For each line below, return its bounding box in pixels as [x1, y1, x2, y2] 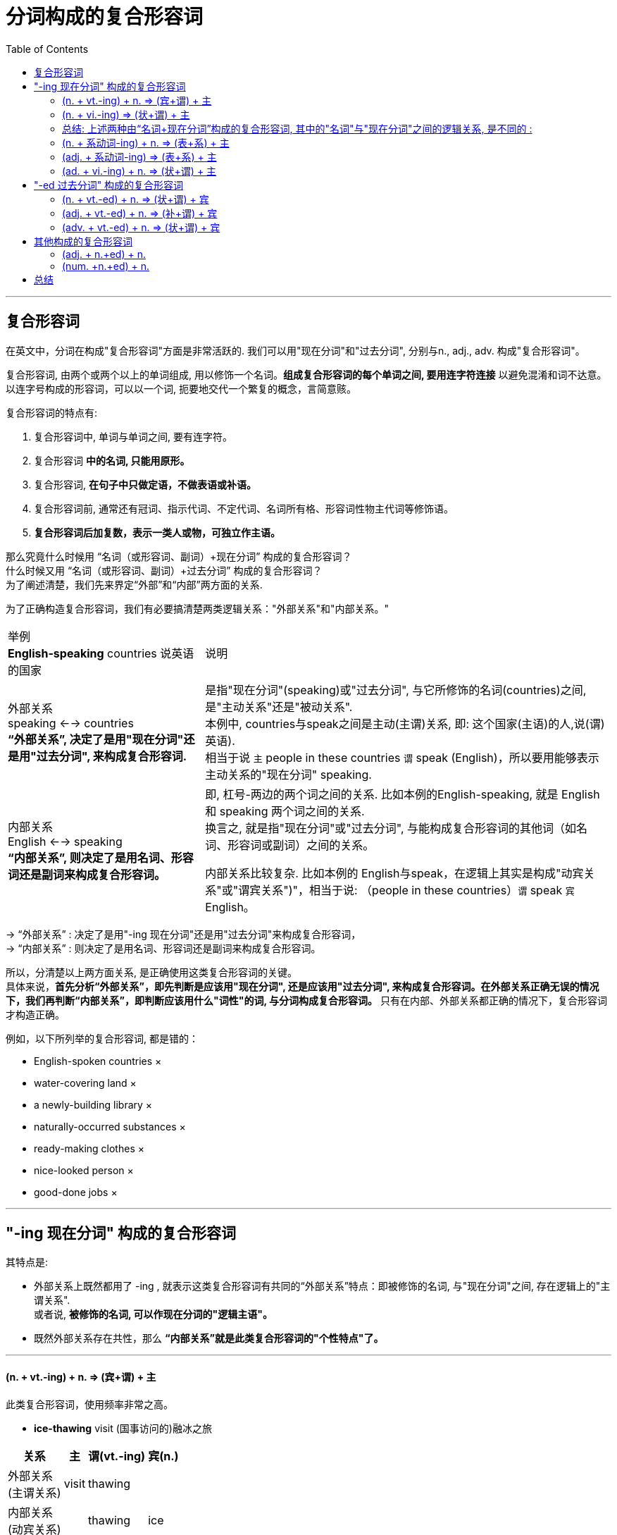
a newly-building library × [34, 1098, 153, 1111]
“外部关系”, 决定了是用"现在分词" [8, 732, 184, 746]
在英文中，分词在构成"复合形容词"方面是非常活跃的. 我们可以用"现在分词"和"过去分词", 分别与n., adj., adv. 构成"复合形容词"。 [6, 344, 585, 357]
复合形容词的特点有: [6, 406, 98, 419]
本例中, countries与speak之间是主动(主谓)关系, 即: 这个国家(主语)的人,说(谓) [205, 716, 605, 731]
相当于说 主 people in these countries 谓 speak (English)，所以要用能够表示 [205, 750, 599, 765]
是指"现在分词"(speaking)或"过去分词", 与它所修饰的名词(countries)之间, [205, 682, 587, 697]
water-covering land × [34, 1076, 137, 1089]
